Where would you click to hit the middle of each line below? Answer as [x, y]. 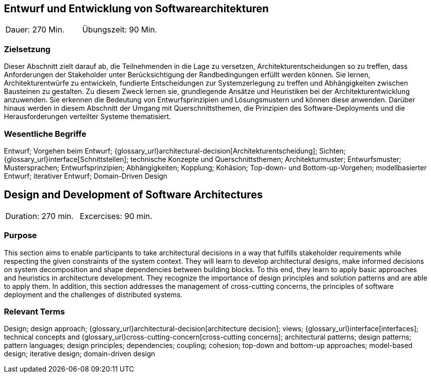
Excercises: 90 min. [116, 216]
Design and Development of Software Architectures [133, 195]
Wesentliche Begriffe [45, 134]
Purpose [20, 236]
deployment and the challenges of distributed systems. [93, 294]
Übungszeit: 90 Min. [119, 30]
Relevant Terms [34, 311]
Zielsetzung [27, 49]
